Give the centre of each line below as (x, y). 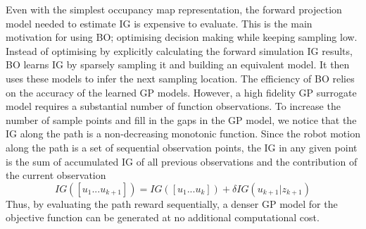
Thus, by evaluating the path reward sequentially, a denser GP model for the (172, 203)
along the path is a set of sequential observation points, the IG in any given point (182, 147)
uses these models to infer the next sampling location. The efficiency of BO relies (180, 78)
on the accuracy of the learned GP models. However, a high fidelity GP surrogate (181, 92)
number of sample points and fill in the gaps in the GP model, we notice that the (181, 119)
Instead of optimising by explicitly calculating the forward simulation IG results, (179, 50)
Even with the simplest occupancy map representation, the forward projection (174, 9)
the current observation (56, 175)
